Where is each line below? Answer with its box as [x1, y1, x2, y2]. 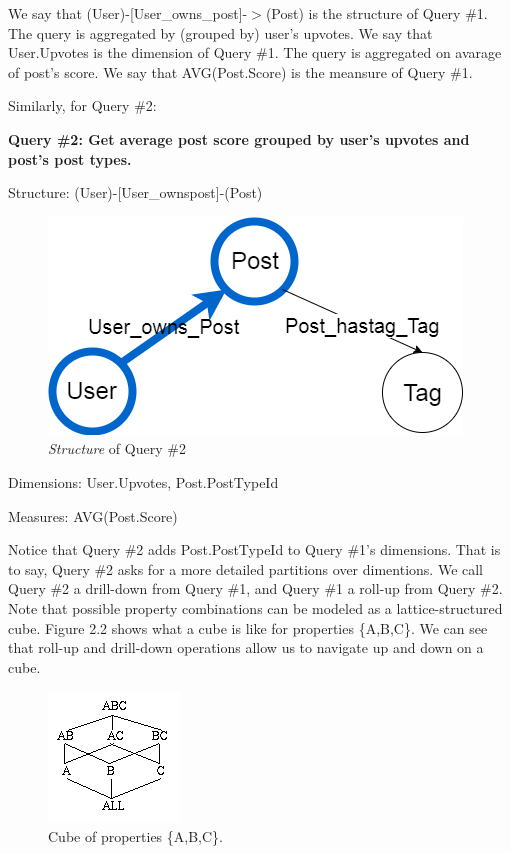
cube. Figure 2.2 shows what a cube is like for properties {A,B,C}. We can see [8, 617, 488, 638]
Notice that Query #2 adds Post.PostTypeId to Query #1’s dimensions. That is [8, 539, 501, 560]
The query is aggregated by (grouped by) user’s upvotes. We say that [8, 22, 433, 43]
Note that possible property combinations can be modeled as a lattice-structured [8, 597, 503, 618]
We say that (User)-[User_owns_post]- [8, 3, 248, 23]
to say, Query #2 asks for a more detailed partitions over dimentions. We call [8, 558, 484, 579]
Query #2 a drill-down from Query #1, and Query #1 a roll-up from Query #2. [8, 578, 503, 599]
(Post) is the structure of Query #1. [265, 3, 488, 23]
